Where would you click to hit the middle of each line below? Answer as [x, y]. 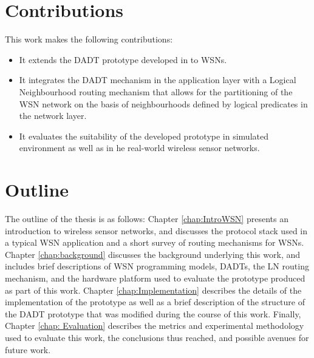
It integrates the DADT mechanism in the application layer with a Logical [158, 80]
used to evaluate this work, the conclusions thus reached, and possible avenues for [157, 337]
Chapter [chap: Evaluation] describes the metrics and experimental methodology [155, 326]
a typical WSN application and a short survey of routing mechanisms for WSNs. [155, 242]
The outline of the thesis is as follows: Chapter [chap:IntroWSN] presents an [147, 218]
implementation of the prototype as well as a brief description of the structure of [155, 302]
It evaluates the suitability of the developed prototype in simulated [144, 136]
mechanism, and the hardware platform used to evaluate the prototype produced [155, 278]
